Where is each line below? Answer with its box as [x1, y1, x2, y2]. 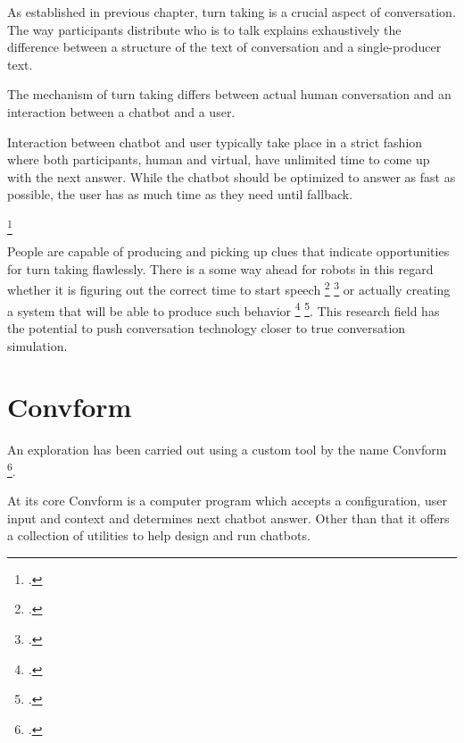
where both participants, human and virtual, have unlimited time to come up [7, 150, 430, 169]
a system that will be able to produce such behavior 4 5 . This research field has [7, 298, 440, 320]
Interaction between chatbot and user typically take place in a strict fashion [7, 132, 423, 151]
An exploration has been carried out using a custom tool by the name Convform [7, 440, 447, 459]
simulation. [7, 336, 68, 355]
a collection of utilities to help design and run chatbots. [7, 526, 311, 545]
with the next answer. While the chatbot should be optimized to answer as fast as [7, 167, 456, 186]
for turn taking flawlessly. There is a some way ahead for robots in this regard [7, 259, 434, 278]
